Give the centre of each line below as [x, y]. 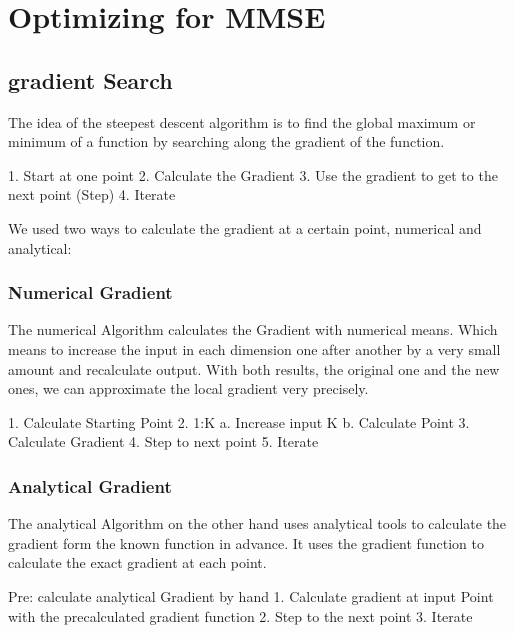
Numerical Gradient [90, 292]
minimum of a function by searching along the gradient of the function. [226, 141]
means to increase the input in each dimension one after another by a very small [254, 348]
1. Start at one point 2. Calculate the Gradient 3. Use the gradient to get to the [253, 174]
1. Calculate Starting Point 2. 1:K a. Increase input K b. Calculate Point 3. [239, 421]
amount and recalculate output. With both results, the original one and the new [254, 368]
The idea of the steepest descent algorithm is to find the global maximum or [242, 121]
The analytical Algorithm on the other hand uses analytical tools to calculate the [257, 523]
